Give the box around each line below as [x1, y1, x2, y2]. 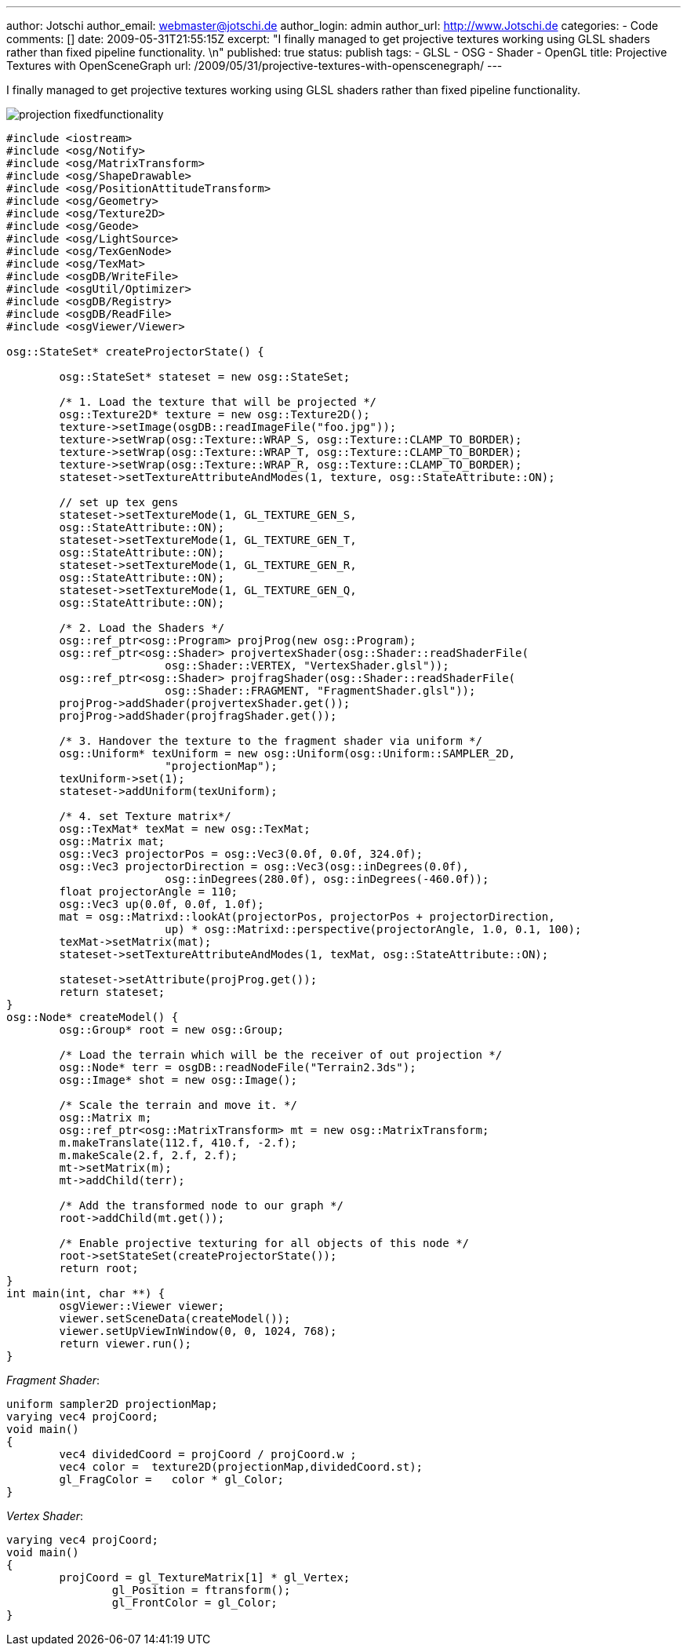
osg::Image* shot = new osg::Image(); [59, 1074, 297, 1086]
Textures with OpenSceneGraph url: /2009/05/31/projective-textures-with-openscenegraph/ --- [6, 59, 503, 72]
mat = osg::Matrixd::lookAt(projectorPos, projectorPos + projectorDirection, [59, 910, 555, 923]
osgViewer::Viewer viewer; [59, 1300, 225, 1312]
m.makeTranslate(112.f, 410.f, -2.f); [59, 1136, 297, 1149]
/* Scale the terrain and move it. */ [59, 1099, 297, 1111]
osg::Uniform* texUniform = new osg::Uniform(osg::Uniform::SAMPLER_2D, [59, 747, 516, 760]
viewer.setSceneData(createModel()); [59, 1312, 291, 1325]
